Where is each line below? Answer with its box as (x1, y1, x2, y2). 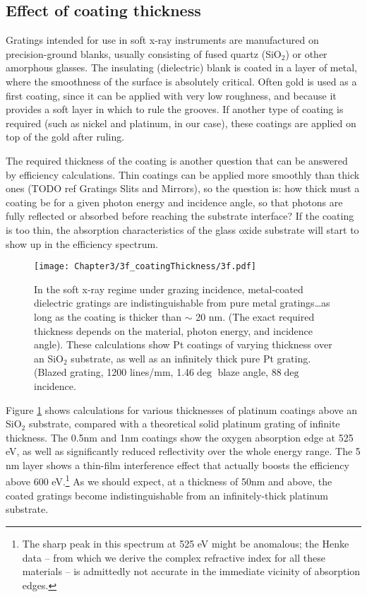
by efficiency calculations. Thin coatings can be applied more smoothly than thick (6, 167, 360, 182)
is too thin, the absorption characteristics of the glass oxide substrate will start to (6, 222, 359, 237)
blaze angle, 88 (217, 365, 282, 379)
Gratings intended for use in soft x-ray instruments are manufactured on (6, 32, 319, 47)
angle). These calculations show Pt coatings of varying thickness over (34, 337, 332, 352)
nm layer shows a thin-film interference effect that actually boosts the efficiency (6, 457, 349, 472)
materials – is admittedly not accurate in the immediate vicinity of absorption (22, 564, 361, 579)
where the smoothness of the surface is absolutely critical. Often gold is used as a (6, 73, 357, 88)
